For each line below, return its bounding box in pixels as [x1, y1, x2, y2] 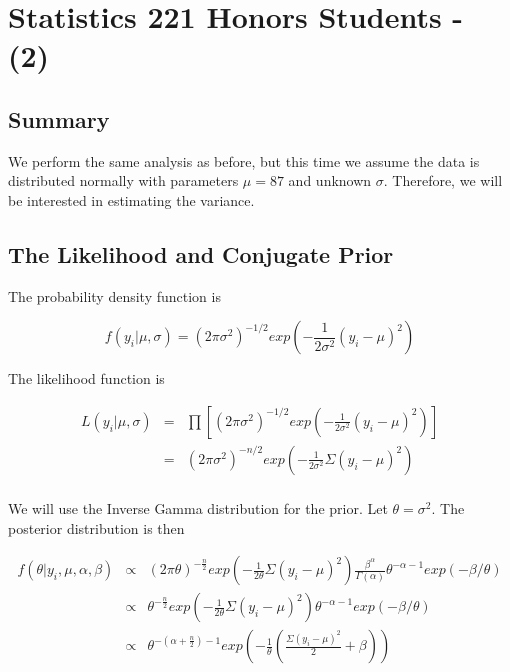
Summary [8, 103, 110, 134]
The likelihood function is [8, 368, 165, 389]
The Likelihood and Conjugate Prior [8, 238, 394, 269]
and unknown [288, 170, 372, 191]
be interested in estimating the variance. [8, 189, 255, 210]
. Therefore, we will [383, 170, 503, 191]
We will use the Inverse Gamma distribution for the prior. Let [8, 498, 388, 519]
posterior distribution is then [8, 517, 185, 538]
